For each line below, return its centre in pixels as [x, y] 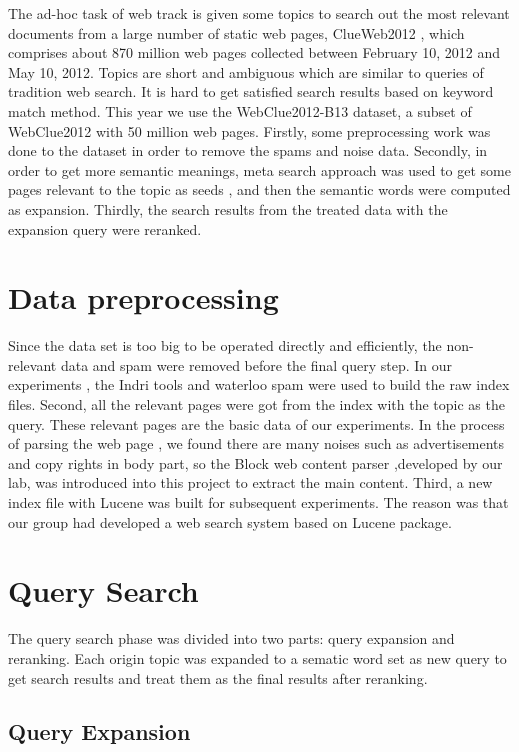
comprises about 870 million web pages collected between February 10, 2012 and [254, 52]
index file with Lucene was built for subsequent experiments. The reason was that [258, 502]
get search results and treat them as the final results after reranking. [218, 677]
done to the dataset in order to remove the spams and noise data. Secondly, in [248, 150]
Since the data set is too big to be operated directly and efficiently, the [225, 345]
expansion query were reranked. [105, 228]
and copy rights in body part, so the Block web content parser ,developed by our [255, 462]
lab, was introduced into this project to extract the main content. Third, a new [250, 482]
